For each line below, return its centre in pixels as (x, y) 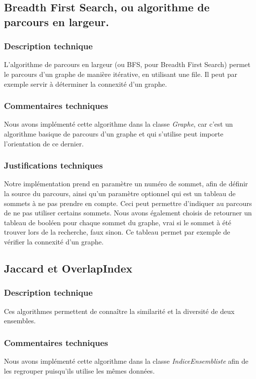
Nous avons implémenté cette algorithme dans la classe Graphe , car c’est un (119, 124)
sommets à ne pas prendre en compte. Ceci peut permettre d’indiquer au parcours (128, 203)
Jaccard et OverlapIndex (68, 268)
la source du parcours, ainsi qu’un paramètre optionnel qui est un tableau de (120, 193)
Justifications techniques (54, 165)
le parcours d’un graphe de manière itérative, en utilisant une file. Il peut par (121, 74)
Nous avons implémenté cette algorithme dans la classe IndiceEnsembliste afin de (126, 361)
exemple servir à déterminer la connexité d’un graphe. (86, 84)
